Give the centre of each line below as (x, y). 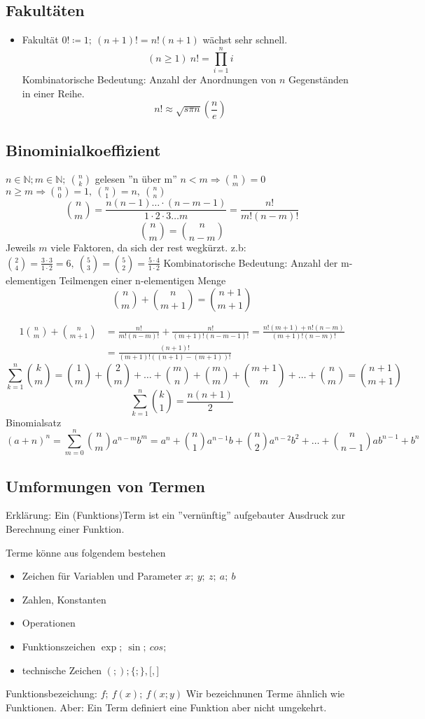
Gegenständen (319, 79)
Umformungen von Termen (106, 486)
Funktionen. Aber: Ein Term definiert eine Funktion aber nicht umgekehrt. (166, 707)
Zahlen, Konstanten (64, 599)
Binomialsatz (34, 422)
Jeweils (21, 247)
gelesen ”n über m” (136, 179)
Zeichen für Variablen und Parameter (102, 576)
